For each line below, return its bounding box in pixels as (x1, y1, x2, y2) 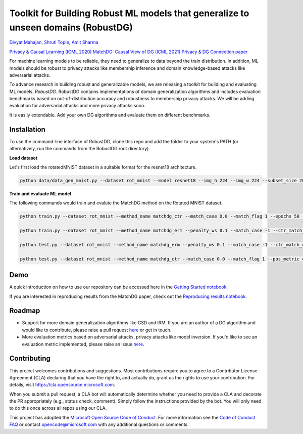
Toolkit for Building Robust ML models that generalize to (9, 8, 249, 19)
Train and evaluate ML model (9, 190, 72, 197)
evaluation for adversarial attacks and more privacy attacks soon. (9, 103, 146, 109)
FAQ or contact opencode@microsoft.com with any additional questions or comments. (9, 421, 189, 427)
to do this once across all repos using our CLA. (9, 405, 107, 411)
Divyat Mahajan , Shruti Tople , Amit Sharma (9, 39, 98, 46)
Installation (9, 125, 45, 134)
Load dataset (9, 155, 38, 161)
